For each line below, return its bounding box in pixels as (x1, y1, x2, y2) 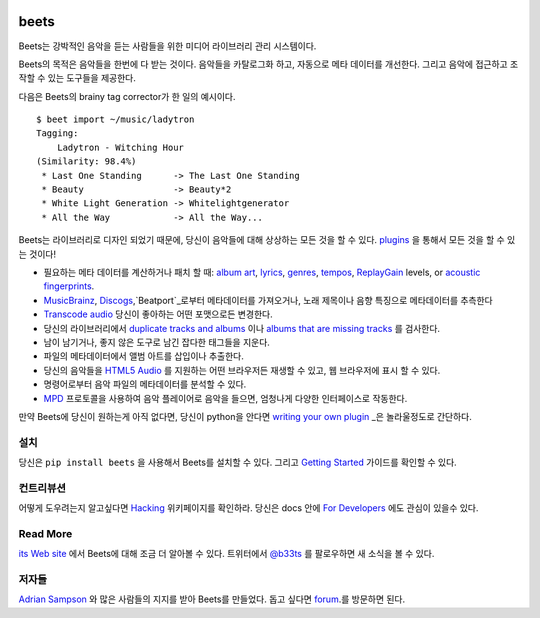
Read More (18, 526, 73, 540)
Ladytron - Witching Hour (56, 141, 185, 153)
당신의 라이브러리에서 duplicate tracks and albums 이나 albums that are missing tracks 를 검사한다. (43, 322, 440, 334)
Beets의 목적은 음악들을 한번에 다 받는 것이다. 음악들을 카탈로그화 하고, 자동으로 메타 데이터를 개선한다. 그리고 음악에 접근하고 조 (18, 58, 519, 70)
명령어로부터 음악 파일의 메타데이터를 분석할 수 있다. (43, 378, 247, 390)
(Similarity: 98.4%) (36, 156, 137, 167)
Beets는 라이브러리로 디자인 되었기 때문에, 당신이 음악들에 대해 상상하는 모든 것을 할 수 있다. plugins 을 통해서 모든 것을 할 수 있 (18, 234, 516, 246)
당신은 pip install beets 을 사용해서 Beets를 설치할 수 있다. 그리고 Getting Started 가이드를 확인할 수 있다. (18, 456, 457, 469)
